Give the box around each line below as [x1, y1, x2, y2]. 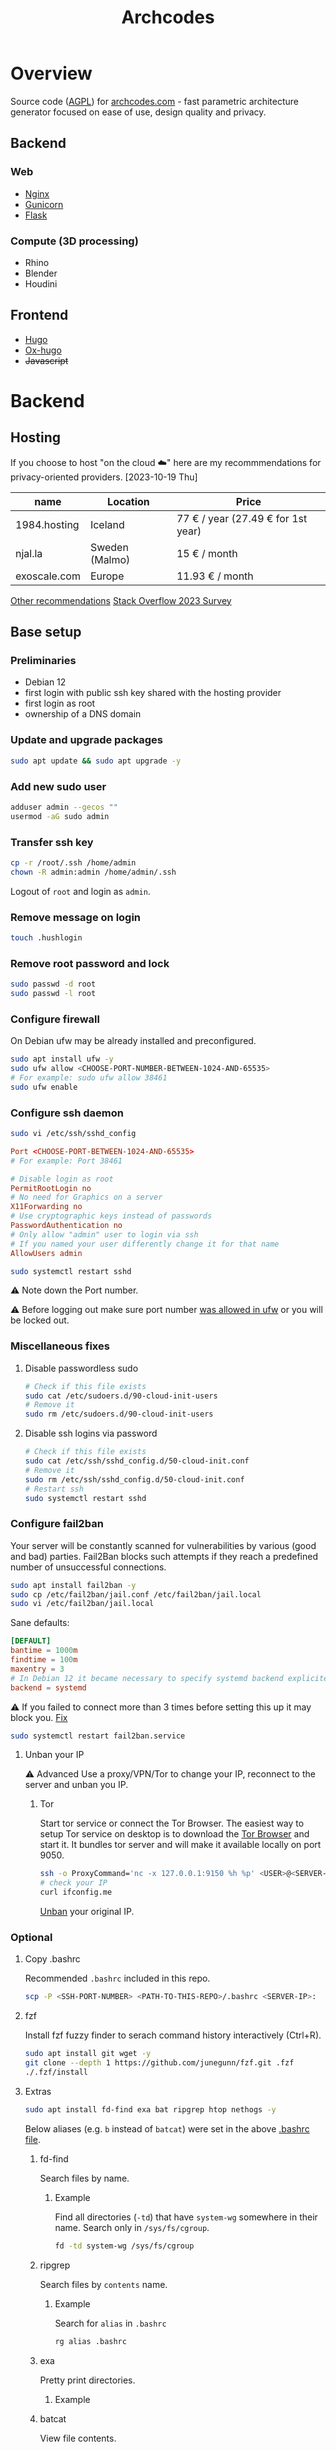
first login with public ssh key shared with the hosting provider [24, 687, 282, 699]
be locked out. [10, 1314, 70, 1326]
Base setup [10, 624, 82, 641]
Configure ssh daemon [10, 1106, 124, 1120]
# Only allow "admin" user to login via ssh [10, 1229, 199, 1240]
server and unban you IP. [24, 1779, 129, 1791]
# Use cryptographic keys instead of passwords [10, 1211, 213, 1221]
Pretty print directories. [39, 2374, 136, 2386]
